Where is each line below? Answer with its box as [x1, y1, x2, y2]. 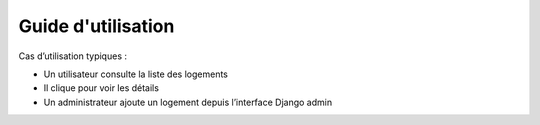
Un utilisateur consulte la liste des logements [43, 68, 229, 80]
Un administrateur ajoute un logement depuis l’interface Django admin [43, 96, 333, 108]
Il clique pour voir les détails [43, 82, 160, 94]
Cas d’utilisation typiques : [18, 50, 127, 62]
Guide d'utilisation [18, 15, 175, 37]
